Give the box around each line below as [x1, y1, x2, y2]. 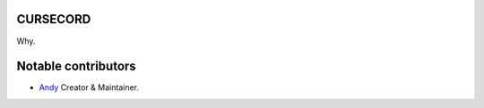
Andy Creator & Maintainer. [39, 82, 139, 93]
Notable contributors [16, 59, 136, 74]
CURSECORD [16, 12, 91, 27]
